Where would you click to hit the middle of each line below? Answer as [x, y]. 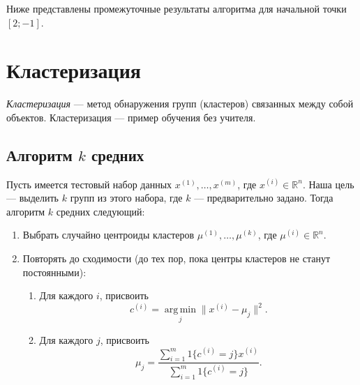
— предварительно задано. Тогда [264, 198]
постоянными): [54, 272]
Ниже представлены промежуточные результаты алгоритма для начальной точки [177, 8]
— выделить [32, 198]
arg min [180, 310]
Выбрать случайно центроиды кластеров [108, 235]
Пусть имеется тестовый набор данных [89, 184]
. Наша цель [328, 184]
